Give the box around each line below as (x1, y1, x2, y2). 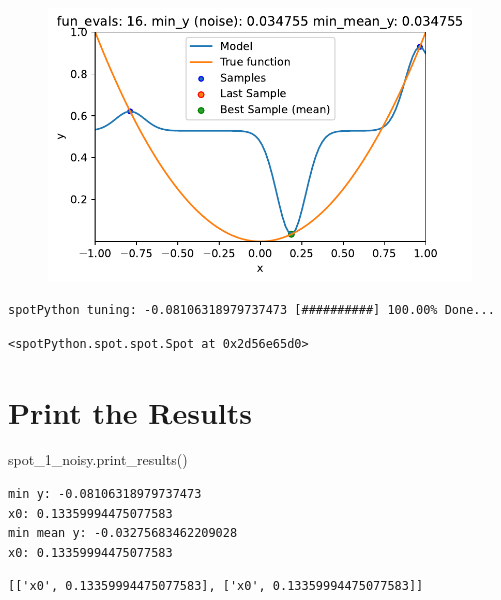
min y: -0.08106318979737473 (8, 487, 202, 502)
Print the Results (8, 391, 253, 432)
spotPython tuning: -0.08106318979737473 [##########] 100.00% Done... (8, 303, 495, 318)
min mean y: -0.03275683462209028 (8, 526, 238, 541)
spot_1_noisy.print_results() (8, 449, 188, 470)
